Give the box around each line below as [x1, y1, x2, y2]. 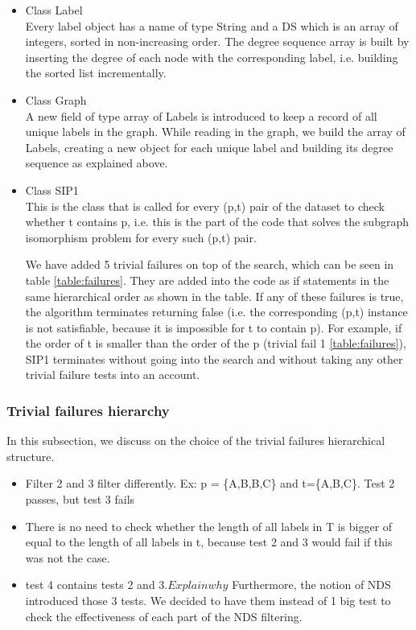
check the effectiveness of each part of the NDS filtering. [25, 607, 303, 624]
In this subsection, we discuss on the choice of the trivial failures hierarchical [6, 432, 385, 449]
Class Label [25, 2, 83, 18]
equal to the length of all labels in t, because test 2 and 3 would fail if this [25, 533, 393, 550]
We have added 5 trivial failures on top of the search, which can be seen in [25, 256, 394, 273]
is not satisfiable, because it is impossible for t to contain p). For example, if [25, 319, 402, 336]
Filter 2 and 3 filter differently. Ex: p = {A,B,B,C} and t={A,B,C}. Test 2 [25, 475, 395, 492]
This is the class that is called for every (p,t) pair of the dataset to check [25, 197, 385, 214]
